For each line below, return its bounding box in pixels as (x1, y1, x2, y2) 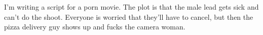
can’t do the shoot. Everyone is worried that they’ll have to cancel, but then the (4, 11, 253, 22)
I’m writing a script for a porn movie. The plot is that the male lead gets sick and (4, 2, 259, 12)
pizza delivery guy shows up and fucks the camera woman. (4, 21, 185, 32)
